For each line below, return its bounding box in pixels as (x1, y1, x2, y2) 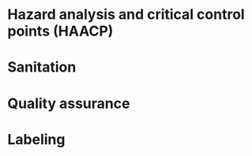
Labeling (7, 130, 66, 148)
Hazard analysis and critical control (7, 6, 246, 24)
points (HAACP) (7, 22, 114, 40)
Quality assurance (7, 95, 130, 112)
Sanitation (7, 58, 77, 76)
